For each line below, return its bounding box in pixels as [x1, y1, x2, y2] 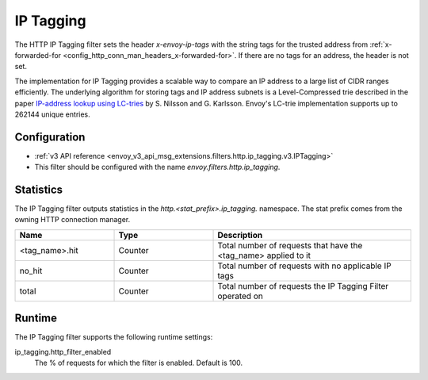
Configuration [14, 130, 86, 144]
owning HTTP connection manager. [14, 215, 131, 225]
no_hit [19, 265, 43, 276]
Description [217, 229, 263, 240]
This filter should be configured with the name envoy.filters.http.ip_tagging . [34, 163, 281, 172]
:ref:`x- [369, 40, 392, 49]
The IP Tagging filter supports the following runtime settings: [14, 332, 213, 342]
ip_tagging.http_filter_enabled [14, 347, 112, 356]
